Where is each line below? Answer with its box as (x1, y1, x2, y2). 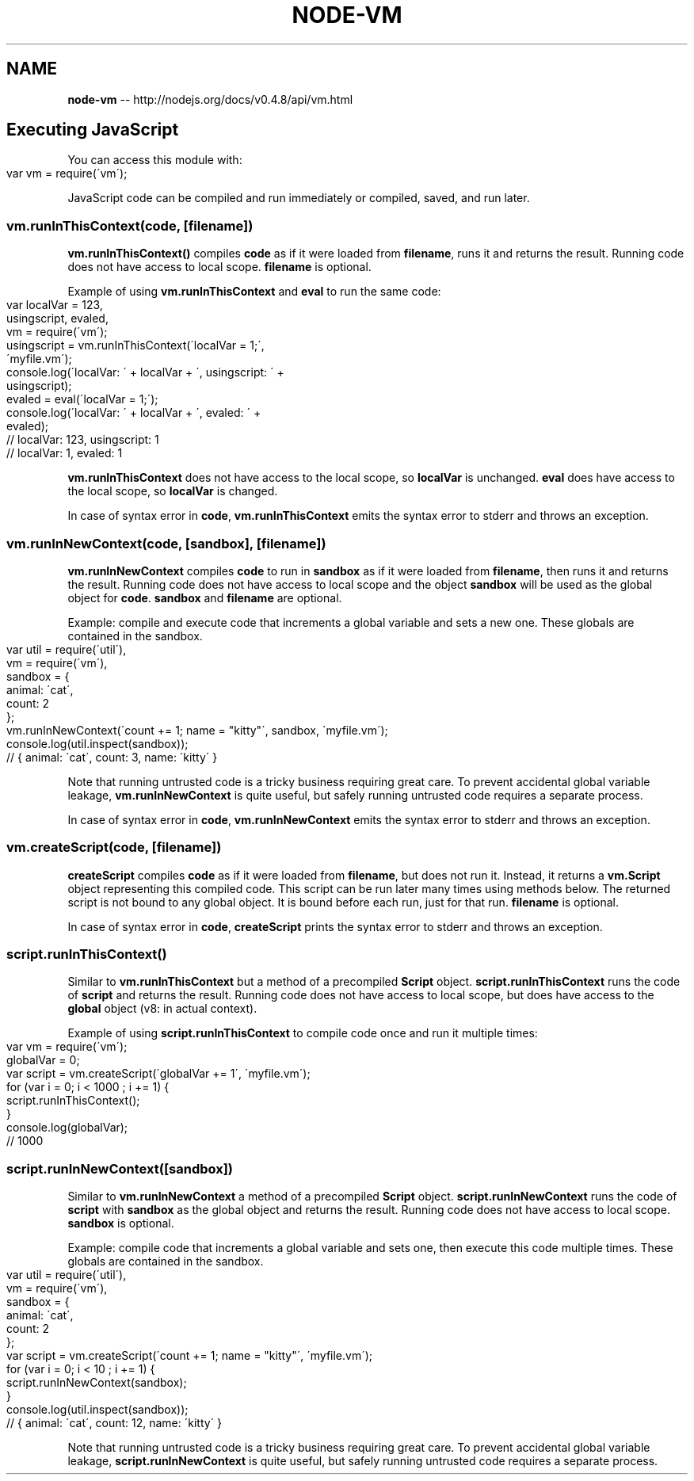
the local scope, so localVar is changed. (67, 484, 278, 498)
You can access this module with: (67, 153, 242, 167)
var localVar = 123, (6, 298, 103, 312)
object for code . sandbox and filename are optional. (67, 590, 342, 605)
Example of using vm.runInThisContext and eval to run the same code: (67, 284, 441, 299)
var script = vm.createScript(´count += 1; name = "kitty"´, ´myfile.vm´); (6, 1349, 373, 1363)
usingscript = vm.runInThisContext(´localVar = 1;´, (6, 338, 265, 353)
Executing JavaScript (6, 120, 179, 140)
